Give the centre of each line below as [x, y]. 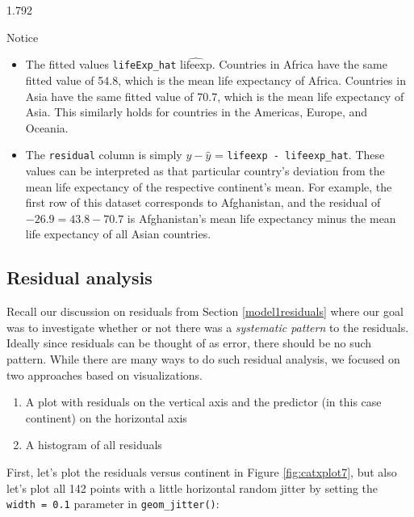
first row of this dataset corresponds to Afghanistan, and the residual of [203, 202]
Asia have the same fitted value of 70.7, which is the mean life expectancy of [215, 96]
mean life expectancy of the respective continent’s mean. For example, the [209, 186]
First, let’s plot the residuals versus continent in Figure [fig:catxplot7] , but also [202, 472]
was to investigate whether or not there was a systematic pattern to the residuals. [208, 327]
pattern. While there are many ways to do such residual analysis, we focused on [203, 359]
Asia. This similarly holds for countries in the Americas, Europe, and [197, 112]
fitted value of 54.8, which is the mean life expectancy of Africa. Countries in [215, 80]
